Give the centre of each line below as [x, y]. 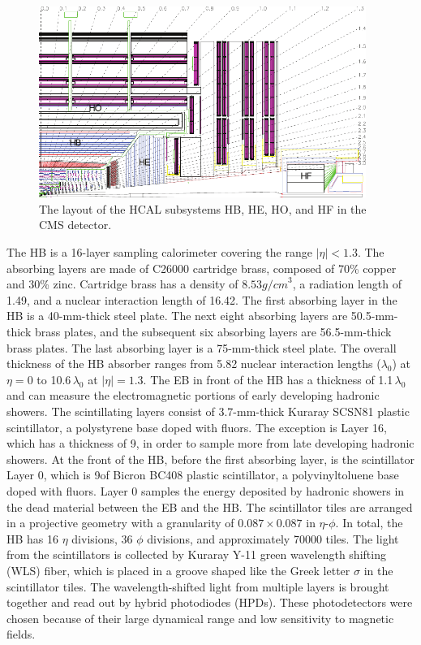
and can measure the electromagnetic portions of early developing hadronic [193, 395]
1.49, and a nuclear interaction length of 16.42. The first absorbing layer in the [202, 299]
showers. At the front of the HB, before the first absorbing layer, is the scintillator [210, 459]
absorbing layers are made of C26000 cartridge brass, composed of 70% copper [202, 268]
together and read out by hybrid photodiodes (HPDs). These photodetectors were [210, 602]
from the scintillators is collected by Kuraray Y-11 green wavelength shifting [196, 554]
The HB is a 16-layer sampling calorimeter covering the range [159, 252]
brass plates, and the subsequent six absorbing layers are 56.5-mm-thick [213, 332]
